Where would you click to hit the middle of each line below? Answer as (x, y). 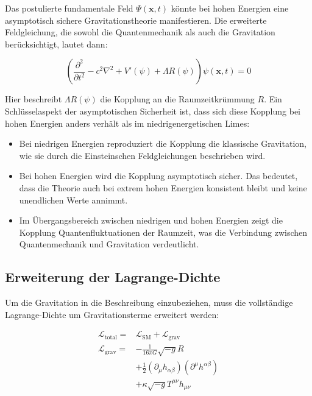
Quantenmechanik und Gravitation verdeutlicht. (109, 244)
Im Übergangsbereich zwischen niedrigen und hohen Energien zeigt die (151, 220)
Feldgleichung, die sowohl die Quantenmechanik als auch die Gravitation (140, 32)
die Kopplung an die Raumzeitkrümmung (177, 99)
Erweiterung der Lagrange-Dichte (113, 277)
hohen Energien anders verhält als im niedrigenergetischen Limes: (127, 123)
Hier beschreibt (34, 99)
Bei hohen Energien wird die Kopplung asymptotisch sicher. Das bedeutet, (158, 176)
